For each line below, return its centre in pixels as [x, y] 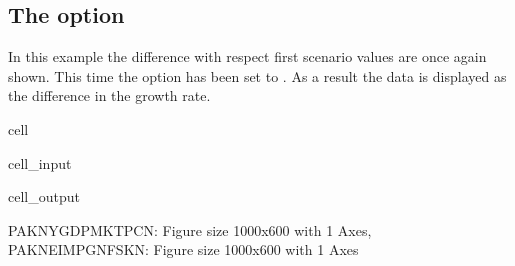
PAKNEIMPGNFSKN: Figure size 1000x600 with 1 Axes [183, 249]
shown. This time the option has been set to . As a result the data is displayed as [257, 75]
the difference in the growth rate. [109, 95]
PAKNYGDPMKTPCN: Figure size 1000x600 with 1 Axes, [190, 229]
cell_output [44, 196]
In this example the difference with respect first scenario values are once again [247, 56]
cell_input [40, 162]
